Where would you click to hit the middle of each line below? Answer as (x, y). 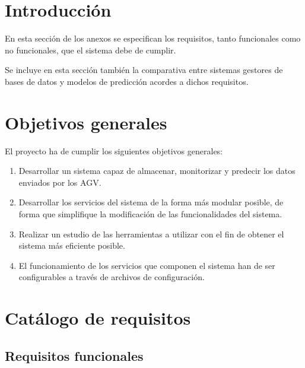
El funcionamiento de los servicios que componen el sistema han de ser (147, 265)
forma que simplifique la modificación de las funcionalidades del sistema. (150, 214)
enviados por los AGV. (60, 182)
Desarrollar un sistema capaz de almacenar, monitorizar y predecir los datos (157, 171)
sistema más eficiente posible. (72, 245)
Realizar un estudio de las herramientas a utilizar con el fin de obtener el (151, 234)
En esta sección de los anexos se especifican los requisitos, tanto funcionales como (153, 38)
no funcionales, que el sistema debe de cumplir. (90, 50)
